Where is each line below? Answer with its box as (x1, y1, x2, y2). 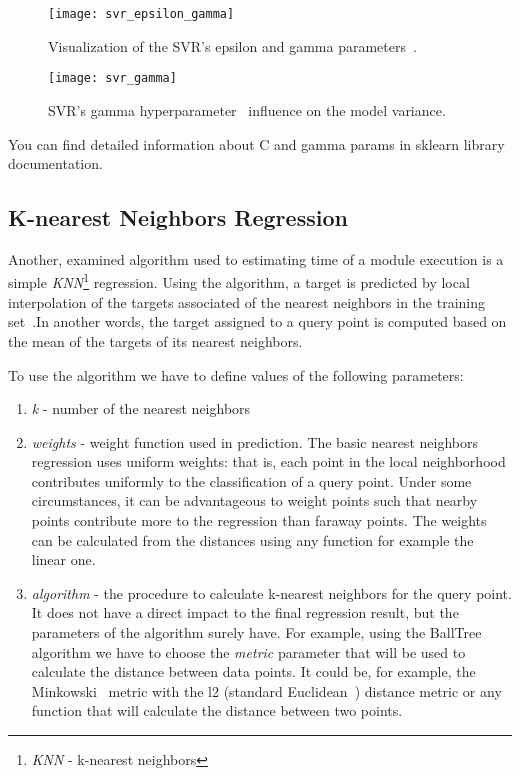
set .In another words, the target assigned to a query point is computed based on (8, 311, 507, 332)
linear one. (31, 549, 96, 570)
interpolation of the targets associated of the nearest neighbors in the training (8, 291, 485, 312)
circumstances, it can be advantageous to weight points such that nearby (31, 490, 478, 511)
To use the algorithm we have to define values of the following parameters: (8, 364, 464, 385)
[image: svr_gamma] (48, 71, 177, 86)
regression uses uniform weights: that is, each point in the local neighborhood (31, 451, 506, 472)
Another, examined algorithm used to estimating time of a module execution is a (8, 248, 504, 269)
